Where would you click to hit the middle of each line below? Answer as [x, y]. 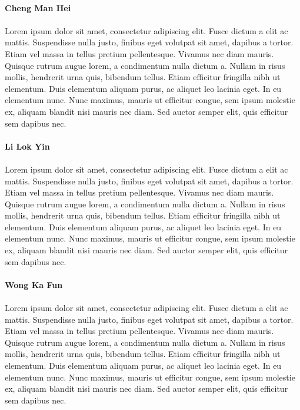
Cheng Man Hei [38, 7]
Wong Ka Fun [34, 284]
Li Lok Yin [27, 146]
